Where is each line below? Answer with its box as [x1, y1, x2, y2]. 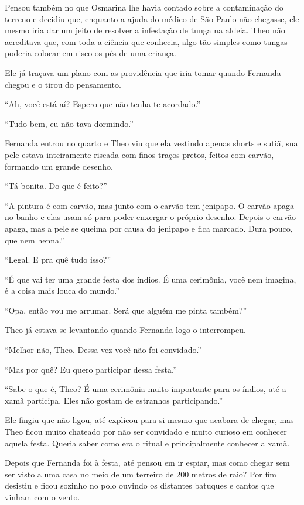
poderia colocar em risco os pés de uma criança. [5, 47, 176, 59]
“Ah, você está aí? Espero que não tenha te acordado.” [5, 98, 201, 110]
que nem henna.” [5, 233, 64, 246]
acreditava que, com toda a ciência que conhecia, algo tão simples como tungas [5, 35, 288, 47]
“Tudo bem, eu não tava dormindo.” [5, 117, 134, 129]
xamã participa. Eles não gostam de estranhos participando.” [5, 394, 223, 406]
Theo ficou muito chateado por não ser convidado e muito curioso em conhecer [5, 425, 287, 438]
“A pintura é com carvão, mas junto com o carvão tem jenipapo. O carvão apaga [5, 199, 295, 211]
